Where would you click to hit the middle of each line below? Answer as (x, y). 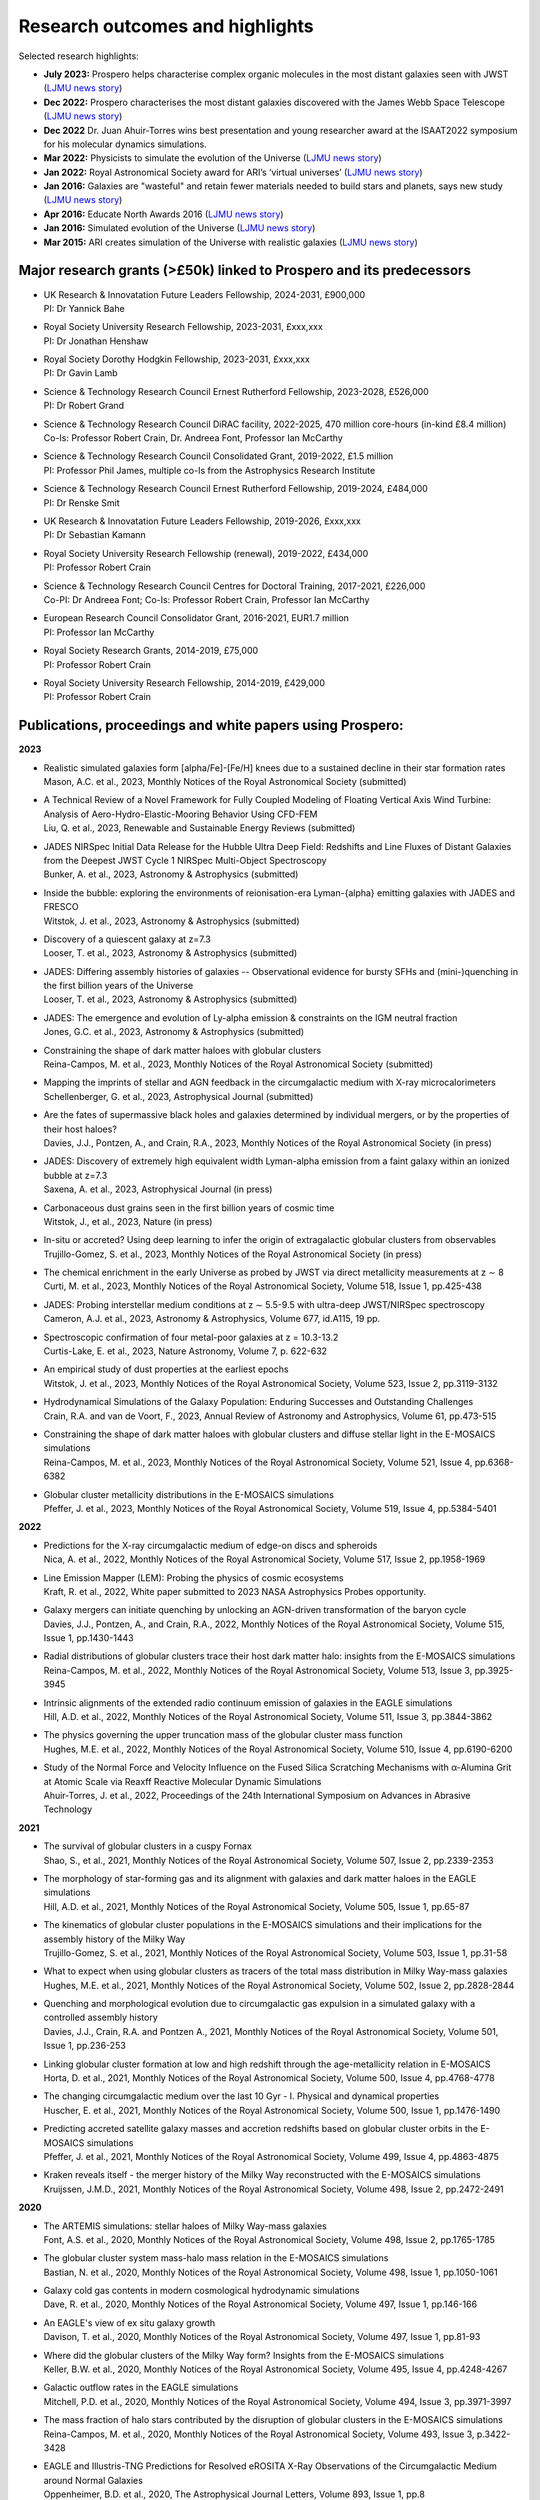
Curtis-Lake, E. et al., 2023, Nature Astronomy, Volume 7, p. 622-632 (185, 1351)
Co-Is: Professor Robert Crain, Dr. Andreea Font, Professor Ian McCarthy (193, 438)
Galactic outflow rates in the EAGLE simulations (141, 2387)
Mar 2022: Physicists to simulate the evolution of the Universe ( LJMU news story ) (212, 158)
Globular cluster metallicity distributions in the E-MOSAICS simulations (189, 1494)
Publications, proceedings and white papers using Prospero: (211, 725)
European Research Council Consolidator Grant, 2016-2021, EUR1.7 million (196, 618)
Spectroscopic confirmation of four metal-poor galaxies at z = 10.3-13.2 (191, 1337)
